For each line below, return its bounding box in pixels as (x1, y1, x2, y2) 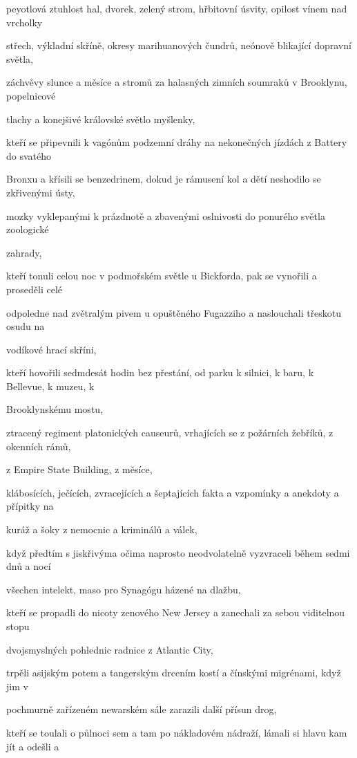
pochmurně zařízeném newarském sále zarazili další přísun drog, (6, 702, 277, 717)
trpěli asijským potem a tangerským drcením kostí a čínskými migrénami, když (6, 665, 341, 680)
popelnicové (6, 88, 56, 102)
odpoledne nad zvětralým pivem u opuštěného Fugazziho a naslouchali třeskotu (6, 305, 342, 320)
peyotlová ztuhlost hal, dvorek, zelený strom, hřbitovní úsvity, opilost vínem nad (6, 1, 347, 15)
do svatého (6, 148, 52, 163)
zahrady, (6, 245, 42, 259)
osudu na (6, 319, 45, 333)
